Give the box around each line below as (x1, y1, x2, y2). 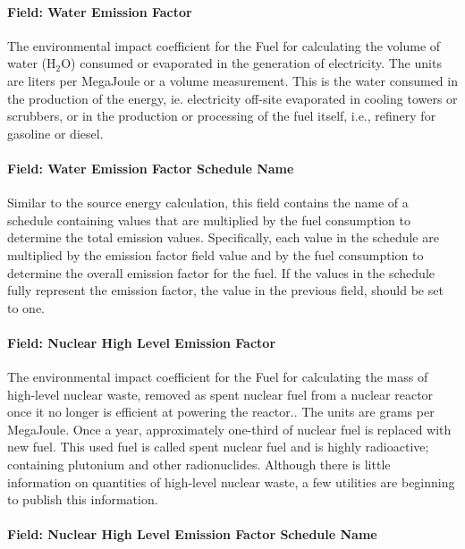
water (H (7, 54, 56, 72)
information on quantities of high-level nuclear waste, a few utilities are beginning (7, 472, 455, 491)
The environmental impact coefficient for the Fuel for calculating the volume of (7, 36, 441, 55)
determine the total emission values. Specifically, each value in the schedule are (7, 228, 439, 247)
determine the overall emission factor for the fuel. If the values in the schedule (7, 263, 435, 282)
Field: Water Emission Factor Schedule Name (7, 158, 294, 177)
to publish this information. (7, 490, 158, 509)
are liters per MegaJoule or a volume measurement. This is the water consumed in (7, 71, 458, 89)
